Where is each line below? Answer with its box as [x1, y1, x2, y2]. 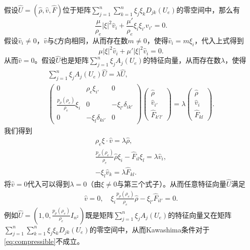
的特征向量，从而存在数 [143, 55, 221, 65]
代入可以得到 [27, 178, 70, 189]
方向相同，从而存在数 [57, 35, 128, 45]
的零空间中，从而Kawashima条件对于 [89, 224, 210, 234]
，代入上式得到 [194, 35, 244, 45]
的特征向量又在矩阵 [168, 209, 232, 220]
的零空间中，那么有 [176, 5, 240, 15]
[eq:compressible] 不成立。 [4, 236, 84, 246]
